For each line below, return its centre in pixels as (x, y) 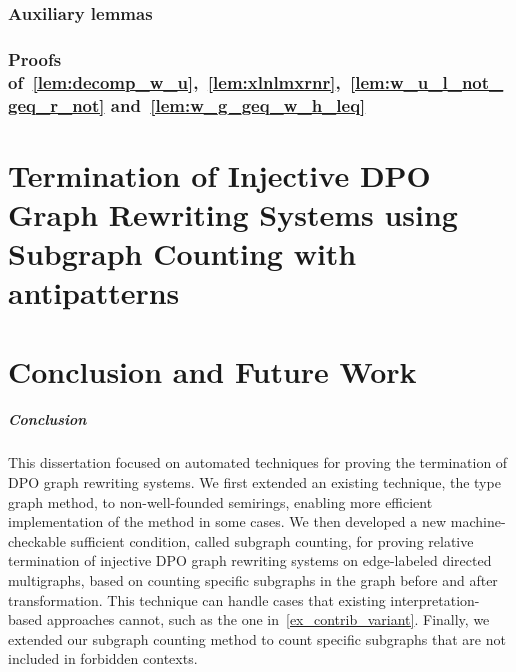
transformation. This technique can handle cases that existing (197, 599)
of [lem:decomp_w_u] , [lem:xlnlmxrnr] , (174, 81)
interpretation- (435, 599)
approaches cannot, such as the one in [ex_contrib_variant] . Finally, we (268, 619)
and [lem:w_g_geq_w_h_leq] (238, 104)
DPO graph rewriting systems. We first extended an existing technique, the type (254, 482)
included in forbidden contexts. (103, 658)
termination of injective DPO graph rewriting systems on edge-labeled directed (250, 560)
